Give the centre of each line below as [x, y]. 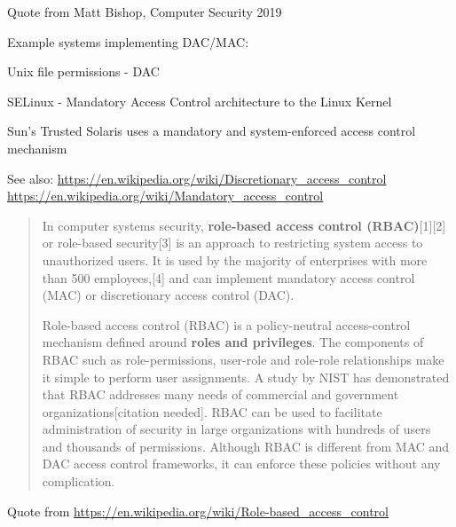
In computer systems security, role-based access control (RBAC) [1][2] [244, 225]
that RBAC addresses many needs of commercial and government [220, 394]
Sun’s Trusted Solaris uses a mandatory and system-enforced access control [212, 131]
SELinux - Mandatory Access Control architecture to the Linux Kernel [200, 101]
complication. [79, 481]
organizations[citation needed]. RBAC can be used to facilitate [212, 411]
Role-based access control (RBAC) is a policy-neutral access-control [226, 324]
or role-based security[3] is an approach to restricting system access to [232, 243]
